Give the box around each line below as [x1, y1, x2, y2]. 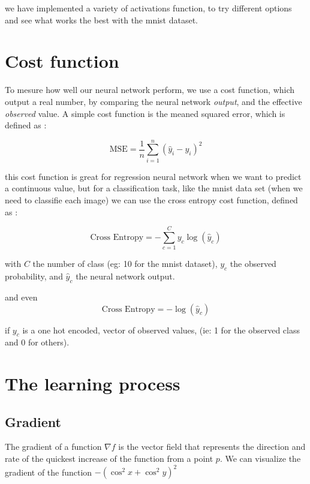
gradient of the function [5, 465, 92, 478]
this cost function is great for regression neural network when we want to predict [5, 170, 302, 182]
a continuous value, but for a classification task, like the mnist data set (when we [5, 182, 303, 194]
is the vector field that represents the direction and [118, 440, 306, 453]
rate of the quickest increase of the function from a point [5, 452, 213, 465]
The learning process [5, 371, 180, 396]
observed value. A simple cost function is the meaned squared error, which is [5, 107, 285, 119]
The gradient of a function [5, 440, 102, 453]
